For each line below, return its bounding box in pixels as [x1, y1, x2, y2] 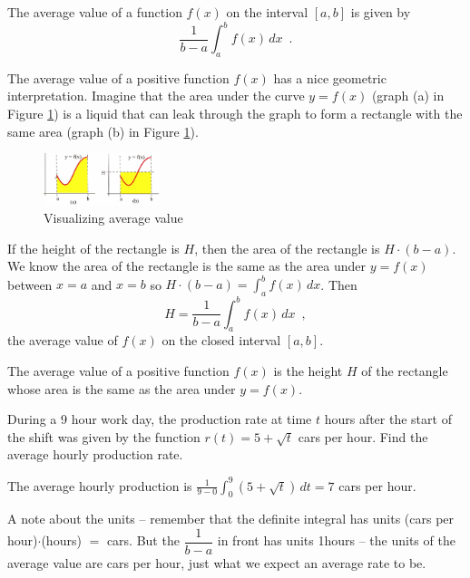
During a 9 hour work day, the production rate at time [7, 409, 312, 429]
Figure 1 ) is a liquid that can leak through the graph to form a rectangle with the [7, 104, 463, 123]
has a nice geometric [273, 68, 387, 87]
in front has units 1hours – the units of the [217, 531, 455, 550]
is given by [350, 3, 411, 21]
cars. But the [106, 531, 180, 550]
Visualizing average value [44, 207, 183, 226]
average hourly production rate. [7, 445, 183, 464]
